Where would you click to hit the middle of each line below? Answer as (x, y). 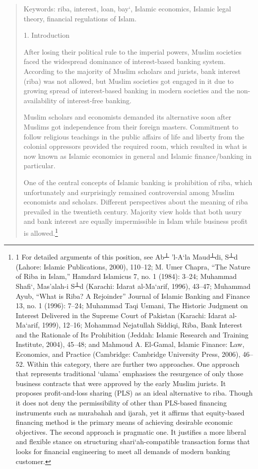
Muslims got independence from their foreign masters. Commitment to (131, 126)
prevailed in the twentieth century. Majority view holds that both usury (133, 211)
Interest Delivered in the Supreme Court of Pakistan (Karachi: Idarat (121, 315)
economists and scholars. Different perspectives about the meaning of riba (136, 202)
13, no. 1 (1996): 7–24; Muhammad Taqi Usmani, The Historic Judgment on (132, 305)
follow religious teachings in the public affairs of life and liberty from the (134, 136)
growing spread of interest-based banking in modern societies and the (129, 91)
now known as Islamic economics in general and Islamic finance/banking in (138, 156)
